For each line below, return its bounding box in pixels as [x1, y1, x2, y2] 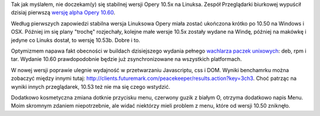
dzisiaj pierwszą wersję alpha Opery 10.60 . [11, 9, 116, 16]
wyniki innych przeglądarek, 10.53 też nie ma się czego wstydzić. [11, 83, 171, 90]
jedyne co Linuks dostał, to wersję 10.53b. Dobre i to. [11, 36, 140, 44]
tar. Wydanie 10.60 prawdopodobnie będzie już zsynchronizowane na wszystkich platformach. [11, 56, 242, 63]
